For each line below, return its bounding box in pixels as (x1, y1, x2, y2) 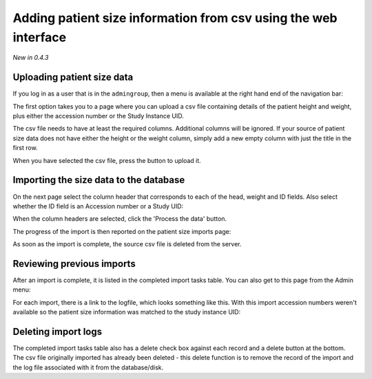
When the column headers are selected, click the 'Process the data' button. (12, 215, 227, 223)
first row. (12, 144, 38, 152)
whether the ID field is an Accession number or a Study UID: (12, 202, 184, 210)
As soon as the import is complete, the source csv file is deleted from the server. (12, 240, 242, 248)
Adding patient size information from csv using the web (12, 10, 338, 25)
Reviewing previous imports (12, 258, 136, 270)
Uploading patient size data (12, 72, 134, 83)
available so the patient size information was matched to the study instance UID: (12, 308, 241, 316)
